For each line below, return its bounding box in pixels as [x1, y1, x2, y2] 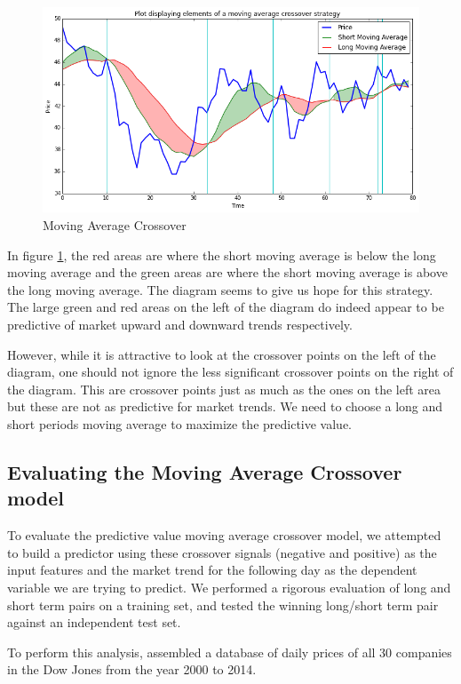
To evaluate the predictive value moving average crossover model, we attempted [7, 526, 441, 545]
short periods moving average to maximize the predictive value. [7, 414, 353, 433]
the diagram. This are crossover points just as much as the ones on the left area [7, 379, 441, 398]
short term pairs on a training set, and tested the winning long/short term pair [7, 595, 439, 614]
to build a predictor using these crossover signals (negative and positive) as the [7, 543, 437, 561]
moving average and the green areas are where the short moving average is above [7, 263, 448, 282]
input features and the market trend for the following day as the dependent [7, 561, 417, 579]
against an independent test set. [7, 613, 181, 632]
